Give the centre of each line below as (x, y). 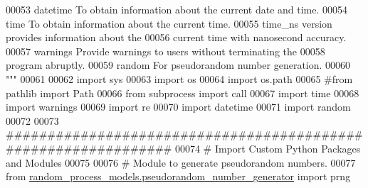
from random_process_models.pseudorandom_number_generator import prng (178, 176)
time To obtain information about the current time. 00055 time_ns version (169, 23)
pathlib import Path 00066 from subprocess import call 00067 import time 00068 (183, 93)
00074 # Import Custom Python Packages (268, 148)
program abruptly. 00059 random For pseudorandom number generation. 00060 (178, 65)
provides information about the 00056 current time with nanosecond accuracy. (176, 37)
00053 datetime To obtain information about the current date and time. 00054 (177, 9)
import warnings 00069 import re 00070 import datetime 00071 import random (178, 107)
